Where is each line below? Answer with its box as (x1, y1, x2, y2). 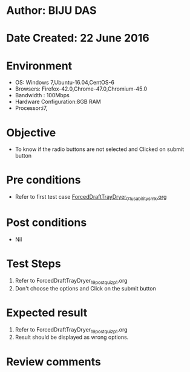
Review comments (6, 354, 101, 368)
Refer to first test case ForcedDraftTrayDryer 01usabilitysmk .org (15, 193, 167, 202)
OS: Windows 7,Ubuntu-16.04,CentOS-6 (15, 79, 115, 86)
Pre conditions (6, 173, 81, 187)
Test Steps (6, 257, 62, 271)
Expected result (6, 306, 88, 319)
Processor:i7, (15, 104, 48, 112)
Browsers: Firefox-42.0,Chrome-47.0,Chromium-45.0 (15, 85, 148, 92)
